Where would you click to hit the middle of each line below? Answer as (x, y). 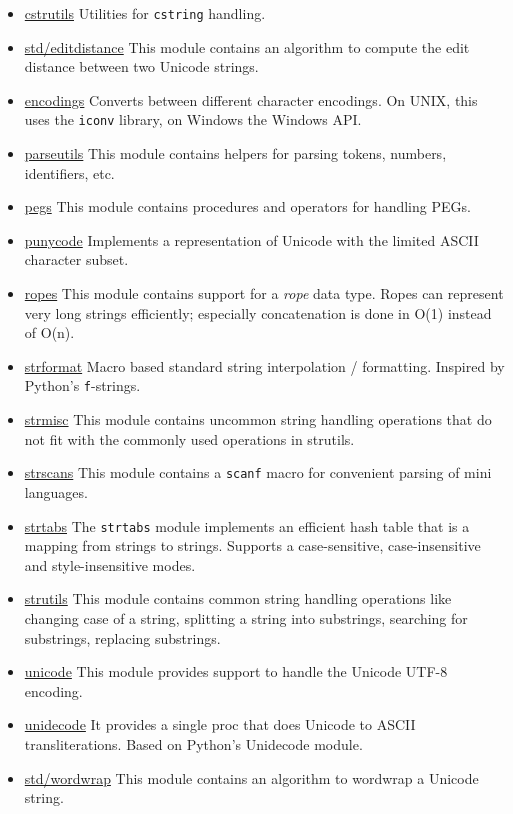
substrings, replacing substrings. (122, 637)
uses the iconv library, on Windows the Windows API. (193, 119)
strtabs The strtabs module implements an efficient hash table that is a (247, 525)
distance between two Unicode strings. (141, 66)
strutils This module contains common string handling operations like (238, 598)
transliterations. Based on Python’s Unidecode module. (193, 743)
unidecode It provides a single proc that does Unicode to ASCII (220, 724)
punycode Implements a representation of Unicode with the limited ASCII (251, 239)
